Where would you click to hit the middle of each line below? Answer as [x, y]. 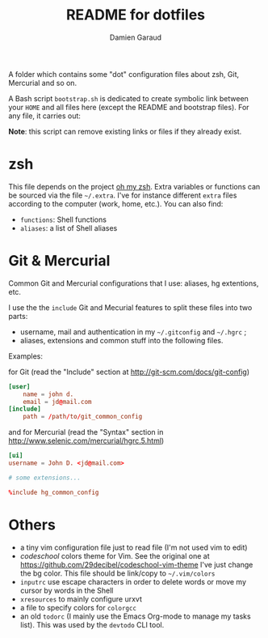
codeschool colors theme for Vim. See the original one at [115, 555]
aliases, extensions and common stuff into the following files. [121, 340]
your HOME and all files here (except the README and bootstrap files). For [129, 107]
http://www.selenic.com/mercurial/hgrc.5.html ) [86, 441]
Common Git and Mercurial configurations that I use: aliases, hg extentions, [134, 283]
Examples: [25, 356]
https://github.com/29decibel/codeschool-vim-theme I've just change [136, 564]
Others [32, 525]
